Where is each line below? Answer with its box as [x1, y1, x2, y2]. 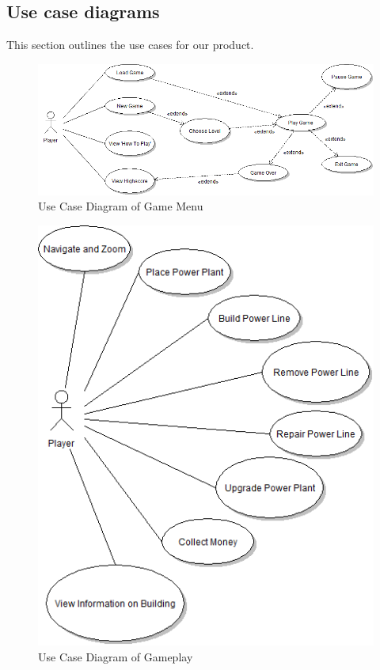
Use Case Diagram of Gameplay [38, 648, 193, 664]
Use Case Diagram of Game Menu [38, 198, 203, 214]
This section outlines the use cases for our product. [6, 36, 254, 53]
